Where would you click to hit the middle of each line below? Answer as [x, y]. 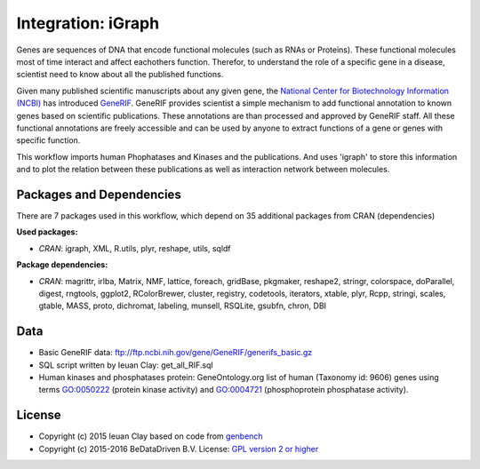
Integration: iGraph [88, 23]
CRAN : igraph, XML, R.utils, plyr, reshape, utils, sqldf [135, 248]
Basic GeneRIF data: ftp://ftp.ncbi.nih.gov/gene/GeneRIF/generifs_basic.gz [176, 353]
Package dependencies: [62, 265]
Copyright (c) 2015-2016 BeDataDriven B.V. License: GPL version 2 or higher [179, 449]
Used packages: [47, 232]
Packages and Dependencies [99, 194]
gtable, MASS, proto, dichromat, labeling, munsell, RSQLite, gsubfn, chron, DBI [183, 306]
